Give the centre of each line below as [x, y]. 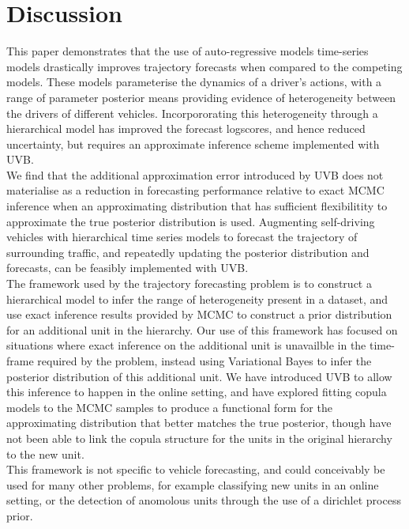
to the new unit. [45, 453]
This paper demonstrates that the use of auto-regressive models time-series [188, 51]
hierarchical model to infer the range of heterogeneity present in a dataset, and [197, 299]
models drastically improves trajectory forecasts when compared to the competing [204, 66]
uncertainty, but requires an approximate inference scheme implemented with [193, 144]
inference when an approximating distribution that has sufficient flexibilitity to [197, 206]
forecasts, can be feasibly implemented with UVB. [128, 268]
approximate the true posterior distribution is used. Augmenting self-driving [191, 221]
